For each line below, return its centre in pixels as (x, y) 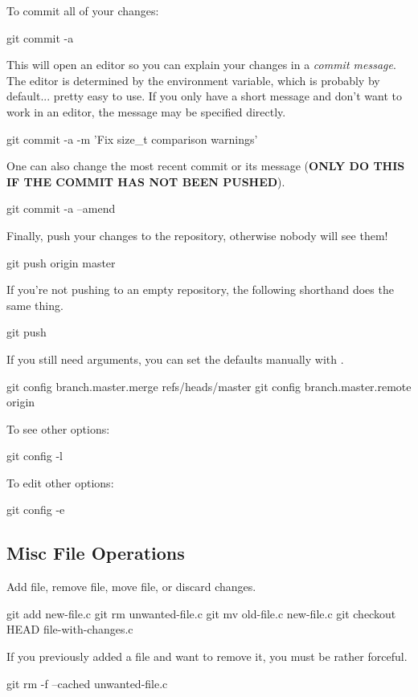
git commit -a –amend (61, 208)
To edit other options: (60, 482)
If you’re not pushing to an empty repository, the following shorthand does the (200, 289)
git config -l (35, 456)
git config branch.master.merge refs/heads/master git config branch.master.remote (209, 386)
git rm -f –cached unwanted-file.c (87, 683)
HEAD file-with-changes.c (70, 629)
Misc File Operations (96, 553)
